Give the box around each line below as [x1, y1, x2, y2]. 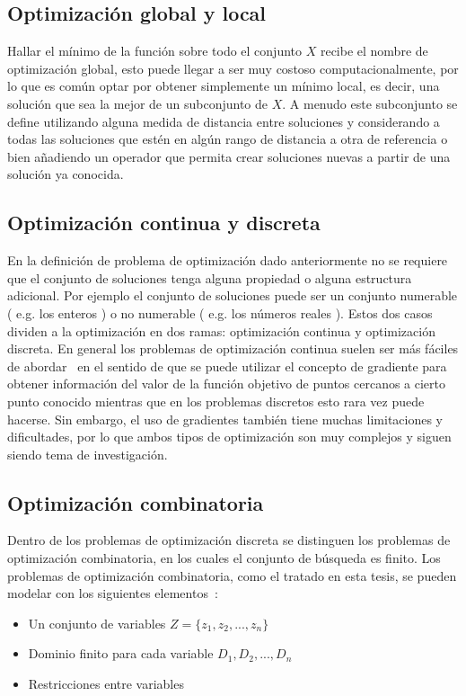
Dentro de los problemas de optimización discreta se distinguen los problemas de [7, 531, 451, 549]
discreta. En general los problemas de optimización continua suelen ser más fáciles [7, 339, 459, 358]
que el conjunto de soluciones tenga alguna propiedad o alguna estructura [7, 268, 412, 287]
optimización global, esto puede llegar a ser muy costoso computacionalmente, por [7, 58, 459, 77]
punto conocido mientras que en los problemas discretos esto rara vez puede [7, 391, 425, 410]
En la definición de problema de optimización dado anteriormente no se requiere [7, 251, 448, 270]
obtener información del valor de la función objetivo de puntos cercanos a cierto [7, 374, 446, 393]
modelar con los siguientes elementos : [7, 584, 218, 602]
